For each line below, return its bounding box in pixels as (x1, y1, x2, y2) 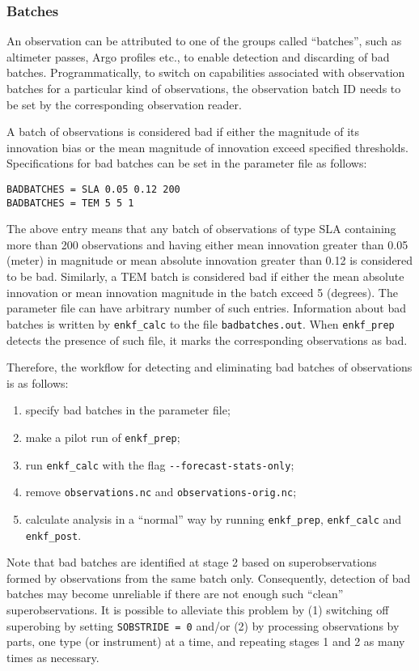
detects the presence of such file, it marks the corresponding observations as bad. (6, 331, 408, 348)
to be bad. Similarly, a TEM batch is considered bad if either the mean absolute (6, 268, 404, 285)
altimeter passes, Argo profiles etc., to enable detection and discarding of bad (6, 48, 390, 65)
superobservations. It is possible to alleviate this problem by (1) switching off (6, 601, 389, 618)
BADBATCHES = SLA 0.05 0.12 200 (6, 183, 180, 195)
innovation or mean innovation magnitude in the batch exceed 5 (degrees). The (6, 283, 398, 300)
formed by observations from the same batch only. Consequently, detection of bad (6, 569, 411, 586)
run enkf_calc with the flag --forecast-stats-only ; (25, 456, 294, 473)
